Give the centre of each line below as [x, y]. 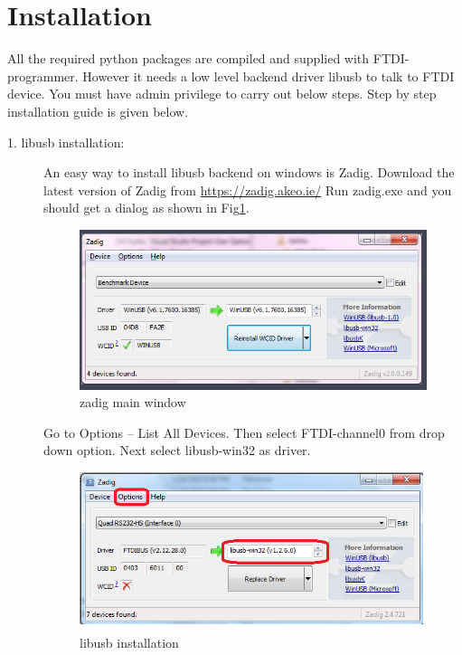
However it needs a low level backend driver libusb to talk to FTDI [269, 76]
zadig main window [133, 402]
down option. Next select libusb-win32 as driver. [177, 450]
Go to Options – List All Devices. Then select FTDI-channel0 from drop [244, 432]
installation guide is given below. [98, 111]
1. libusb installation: [66, 142]
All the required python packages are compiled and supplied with [189, 58]
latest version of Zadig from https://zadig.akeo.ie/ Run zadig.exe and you [248, 190]
